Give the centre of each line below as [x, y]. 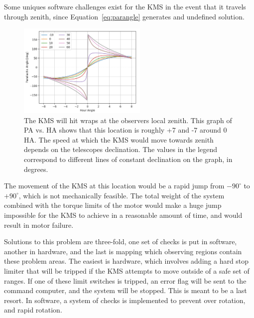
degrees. [36, 169]
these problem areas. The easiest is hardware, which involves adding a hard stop [127, 261]
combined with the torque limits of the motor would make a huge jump [113, 205]
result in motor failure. [39, 225]
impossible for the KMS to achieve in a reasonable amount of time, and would [123, 215]
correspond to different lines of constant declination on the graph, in [128, 159]
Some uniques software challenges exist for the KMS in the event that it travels [125, 6]
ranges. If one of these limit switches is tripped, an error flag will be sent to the [125, 280]
